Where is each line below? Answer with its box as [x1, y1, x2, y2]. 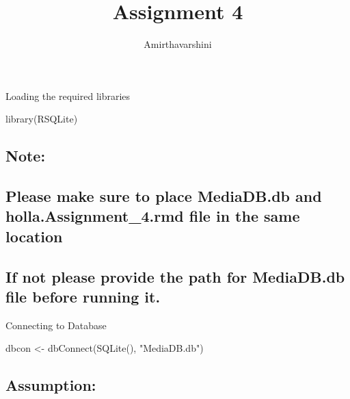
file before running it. [5, 286, 161, 307]
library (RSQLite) [5, 112, 78, 126]
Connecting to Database [5, 318, 107, 332]
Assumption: [5, 374, 96, 396]
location [5, 225, 63, 246]
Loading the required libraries [5, 88, 131, 103]
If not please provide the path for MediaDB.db [5, 266, 345, 287]
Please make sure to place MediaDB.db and [5, 185, 322, 207]
